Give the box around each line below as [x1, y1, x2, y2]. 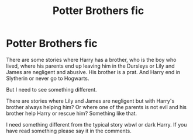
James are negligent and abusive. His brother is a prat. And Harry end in [6, 68, 181, 75]
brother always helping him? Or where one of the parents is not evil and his [6, 103, 187, 110]
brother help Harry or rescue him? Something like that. [6, 110, 137, 117]
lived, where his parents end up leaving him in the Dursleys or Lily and [6, 62, 175, 69]
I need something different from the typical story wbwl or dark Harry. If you [6, 121, 187, 128]
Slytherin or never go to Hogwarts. [6, 75, 89, 82]
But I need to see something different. [6, 86, 98, 93]
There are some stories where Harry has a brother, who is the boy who [6, 56, 177, 63]
